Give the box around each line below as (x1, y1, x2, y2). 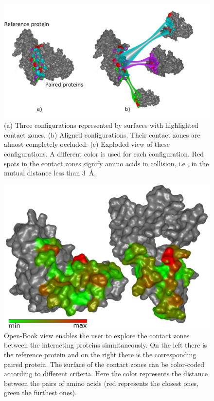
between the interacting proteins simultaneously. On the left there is (4, 340, 207, 350)
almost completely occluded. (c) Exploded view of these (4, 139, 170, 149)
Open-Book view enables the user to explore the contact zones (4, 330, 190, 340)
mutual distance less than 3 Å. (4, 168, 96, 178)
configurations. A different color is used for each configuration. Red (4, 148, 204, 158)
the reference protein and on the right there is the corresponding (4, 349, 196, 359)
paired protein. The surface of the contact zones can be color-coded (4, 359, 205, 369)
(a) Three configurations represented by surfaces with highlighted (4, 120, 198, 130)
